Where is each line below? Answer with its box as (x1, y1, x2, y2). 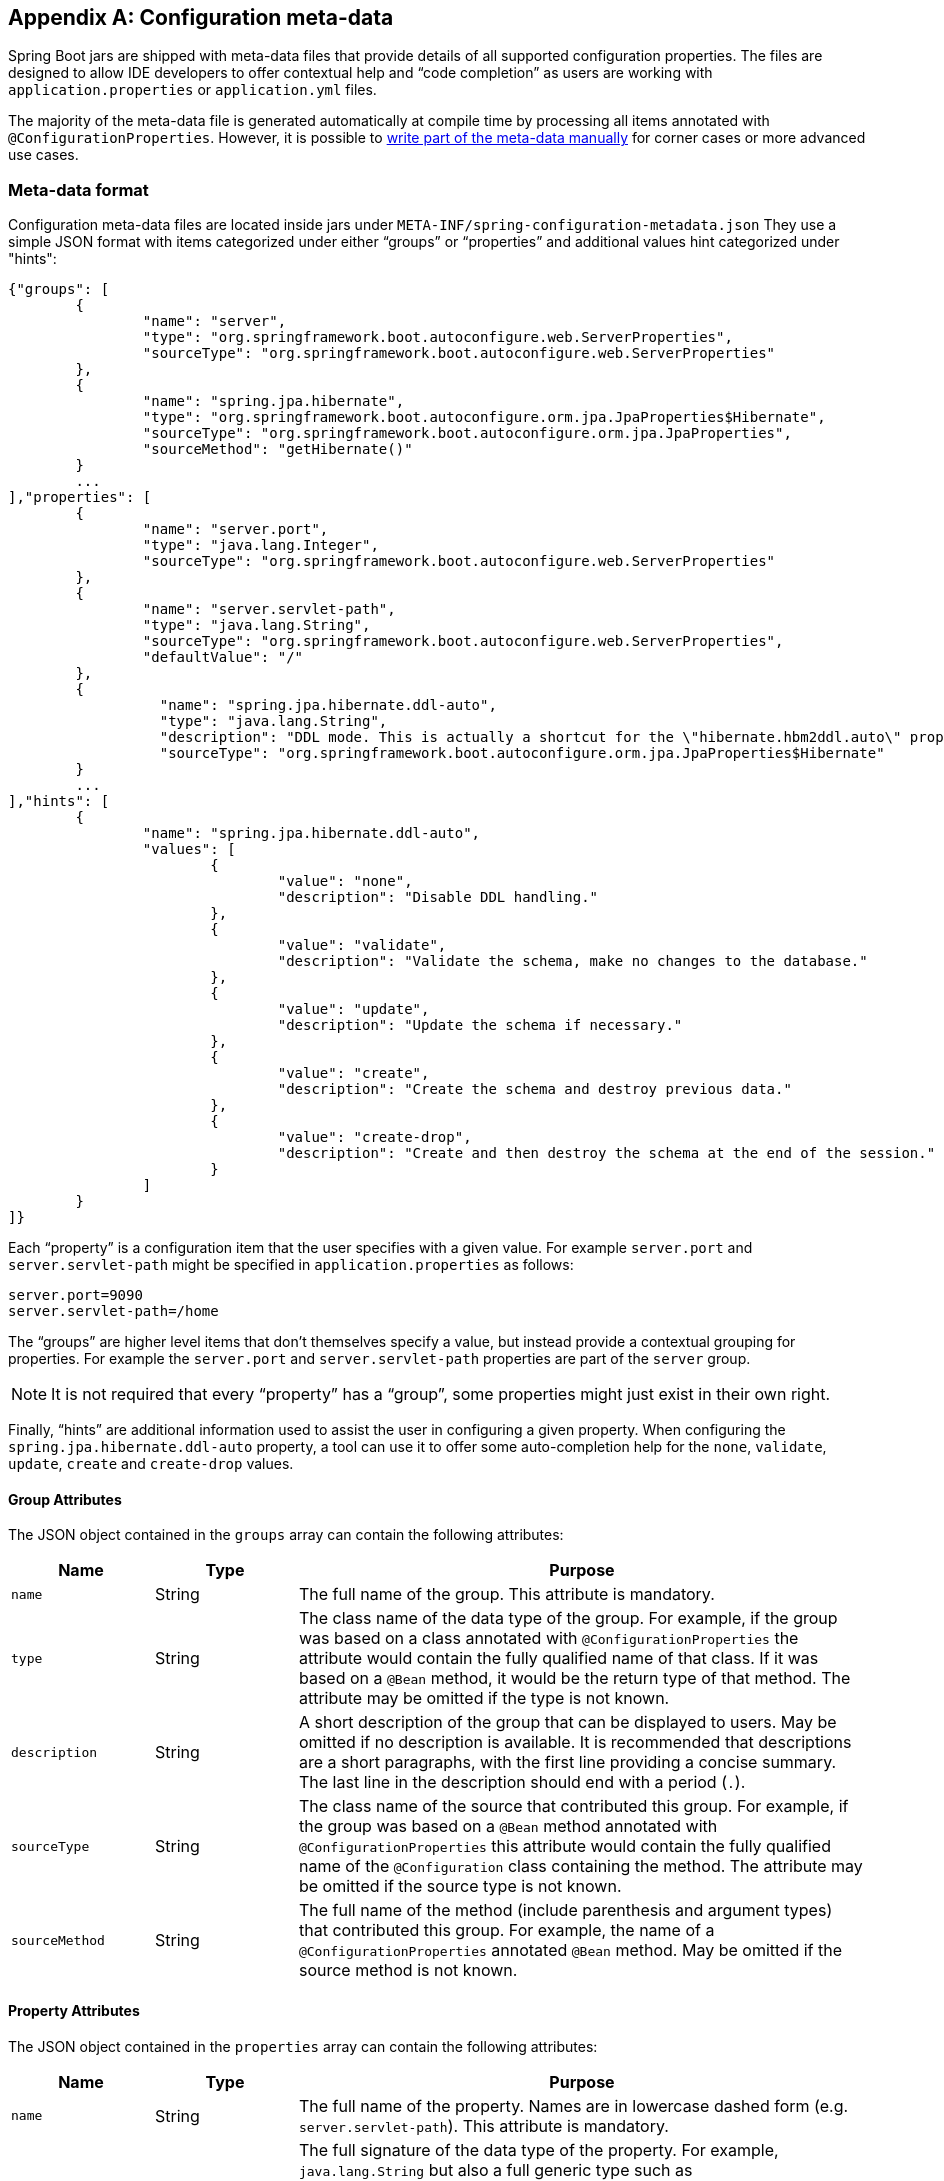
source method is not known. (298, 1960, 518, 1981)
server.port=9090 (8, 1287, 143, 1304)
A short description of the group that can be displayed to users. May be (298, 1712, 837, 1733)
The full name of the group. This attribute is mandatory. (298, 1584, 715, 1605)
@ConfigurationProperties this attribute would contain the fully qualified (298, 1836, 831, 1857)
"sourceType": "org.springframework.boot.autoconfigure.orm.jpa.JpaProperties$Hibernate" (159, 745, 885, 762)
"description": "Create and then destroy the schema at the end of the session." (277, 1145, 936, 1162)
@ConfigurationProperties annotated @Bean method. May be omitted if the (298, 1940, 843, 1961)
